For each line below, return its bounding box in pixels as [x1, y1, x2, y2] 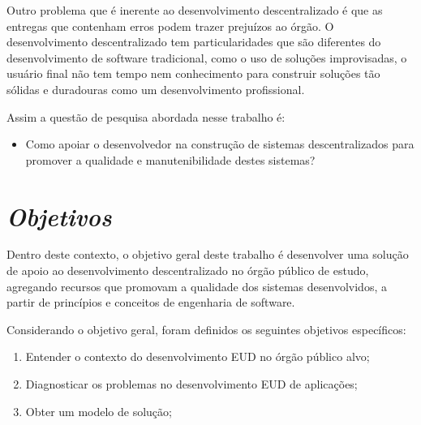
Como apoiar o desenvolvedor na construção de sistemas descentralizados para [25, 135, 415, 152]
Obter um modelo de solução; [25, 402, 172, 419]
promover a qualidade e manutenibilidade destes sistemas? [25, 151, 316, 168]
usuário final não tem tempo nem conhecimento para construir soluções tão [6, 65, 380, 82]
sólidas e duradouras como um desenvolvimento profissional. [6, 80, 305, 97]
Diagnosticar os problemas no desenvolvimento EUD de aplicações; [25, 376, 358, 393]
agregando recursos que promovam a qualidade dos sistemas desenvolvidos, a [6, 277, 387, 294]
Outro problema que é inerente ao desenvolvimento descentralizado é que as [6, 2, 383, 18]
